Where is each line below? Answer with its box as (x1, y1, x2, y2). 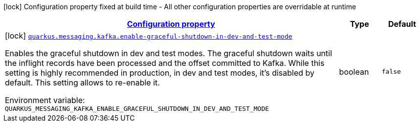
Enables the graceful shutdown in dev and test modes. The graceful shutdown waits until (5, 48, 332, 58)
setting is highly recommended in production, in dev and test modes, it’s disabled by (5, 68, 315, 78)
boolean (339, 66, 369, 77)
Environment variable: (5, 95, 85, 105)
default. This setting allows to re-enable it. (5, 78, 160, 87)
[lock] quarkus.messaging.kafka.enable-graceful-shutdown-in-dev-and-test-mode (5, 31, 292, 41)
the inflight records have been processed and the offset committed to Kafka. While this (5, 58, 325, 68)
